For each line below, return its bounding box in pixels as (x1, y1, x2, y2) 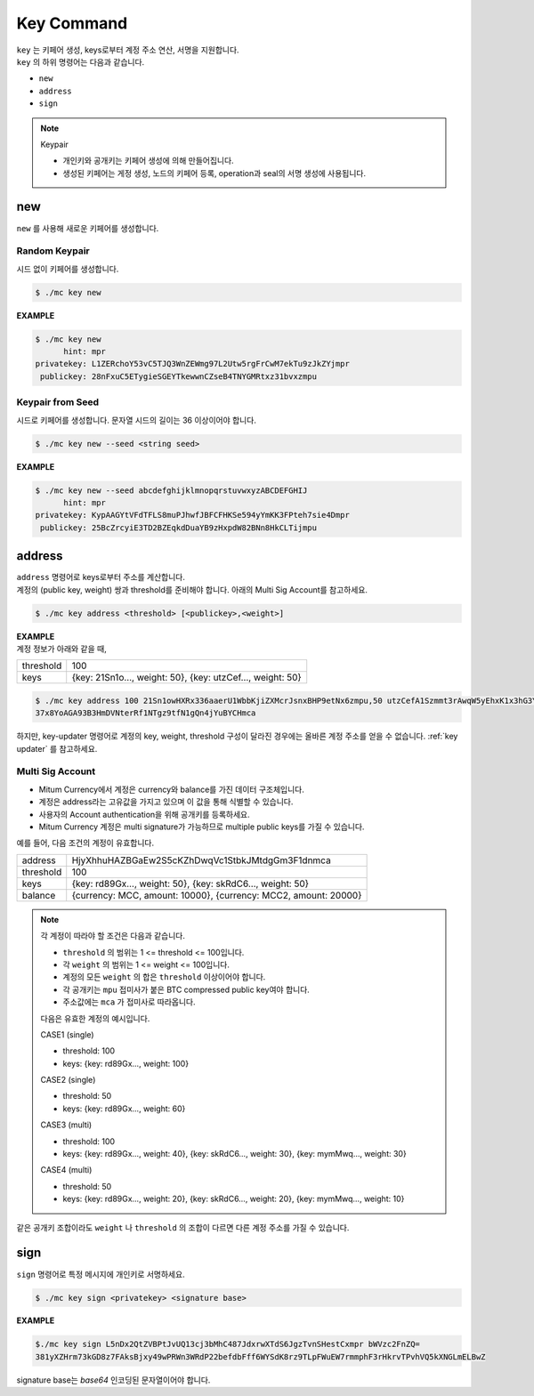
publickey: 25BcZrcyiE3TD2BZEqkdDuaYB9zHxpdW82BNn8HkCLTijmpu (40, 522, 318, 533)
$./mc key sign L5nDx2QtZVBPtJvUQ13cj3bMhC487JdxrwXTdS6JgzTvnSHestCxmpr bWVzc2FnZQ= (35, 1339, 420, 1350)
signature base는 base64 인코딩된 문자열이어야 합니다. (16, 1375, 211, 1385)
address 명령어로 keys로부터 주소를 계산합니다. (16, 572, 186, 583)
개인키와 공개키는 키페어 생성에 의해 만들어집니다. (62, 156, 235, 166)
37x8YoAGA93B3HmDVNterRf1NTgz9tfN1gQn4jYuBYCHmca (35, 708, 256, 718)
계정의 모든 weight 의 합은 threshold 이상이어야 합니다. (62, 972, 266, 982)
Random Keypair (16, 245, 90, 257)
